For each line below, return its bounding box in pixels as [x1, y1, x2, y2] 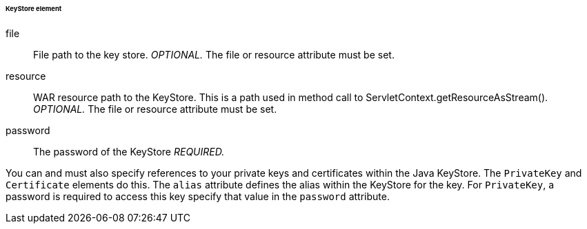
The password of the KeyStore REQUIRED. [33, 145, 225, 157]
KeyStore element [6, 5, 62, 12]
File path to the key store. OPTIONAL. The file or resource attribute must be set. [33, 48, 395, 61]
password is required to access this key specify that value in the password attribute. [6, 190, 390, 202]
